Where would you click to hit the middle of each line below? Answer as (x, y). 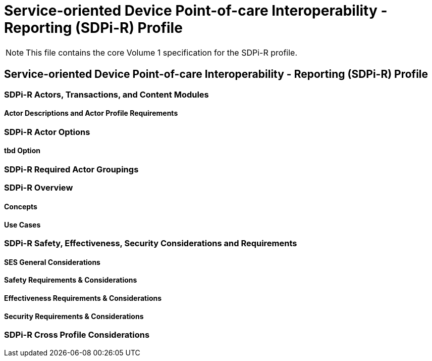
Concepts (21, 207)
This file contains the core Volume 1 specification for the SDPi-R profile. (162, 52)
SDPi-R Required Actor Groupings (71, 170)
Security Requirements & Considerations (74, 316)
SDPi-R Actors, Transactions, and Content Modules (106, 94)
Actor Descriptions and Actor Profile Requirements (91, 113)
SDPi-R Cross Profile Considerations (77, 335)
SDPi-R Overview (39, 188)
